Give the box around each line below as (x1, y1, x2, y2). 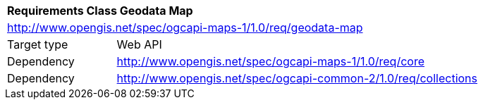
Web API (116, 37, 162, 51)
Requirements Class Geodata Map (7, 4, 193, 18)
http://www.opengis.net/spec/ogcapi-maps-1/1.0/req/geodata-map (7, 20, 363, 35)
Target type (7, 37, 68, 51)
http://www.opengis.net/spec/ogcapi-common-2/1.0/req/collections (116, 71, 477, 85)
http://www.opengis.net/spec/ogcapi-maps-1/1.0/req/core (116, 54, 424, 68)
